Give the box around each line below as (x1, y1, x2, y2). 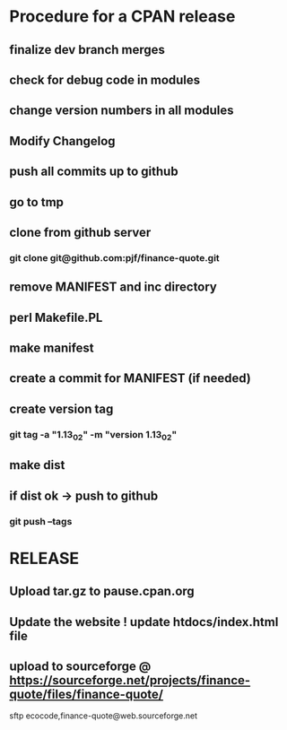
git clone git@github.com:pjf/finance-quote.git (9, 251, 220, 264)
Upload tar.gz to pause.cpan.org (9, 584, 195, 599)
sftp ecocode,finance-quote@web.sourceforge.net (9, 710, 198, 721)
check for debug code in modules (9, 72, 201, 87)
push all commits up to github (9, 164, 178, 179)
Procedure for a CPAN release (9, 6, 236, 27)
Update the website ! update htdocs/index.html (9, 614, 279, 630)
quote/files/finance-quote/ (9, 687, 164, 702)
